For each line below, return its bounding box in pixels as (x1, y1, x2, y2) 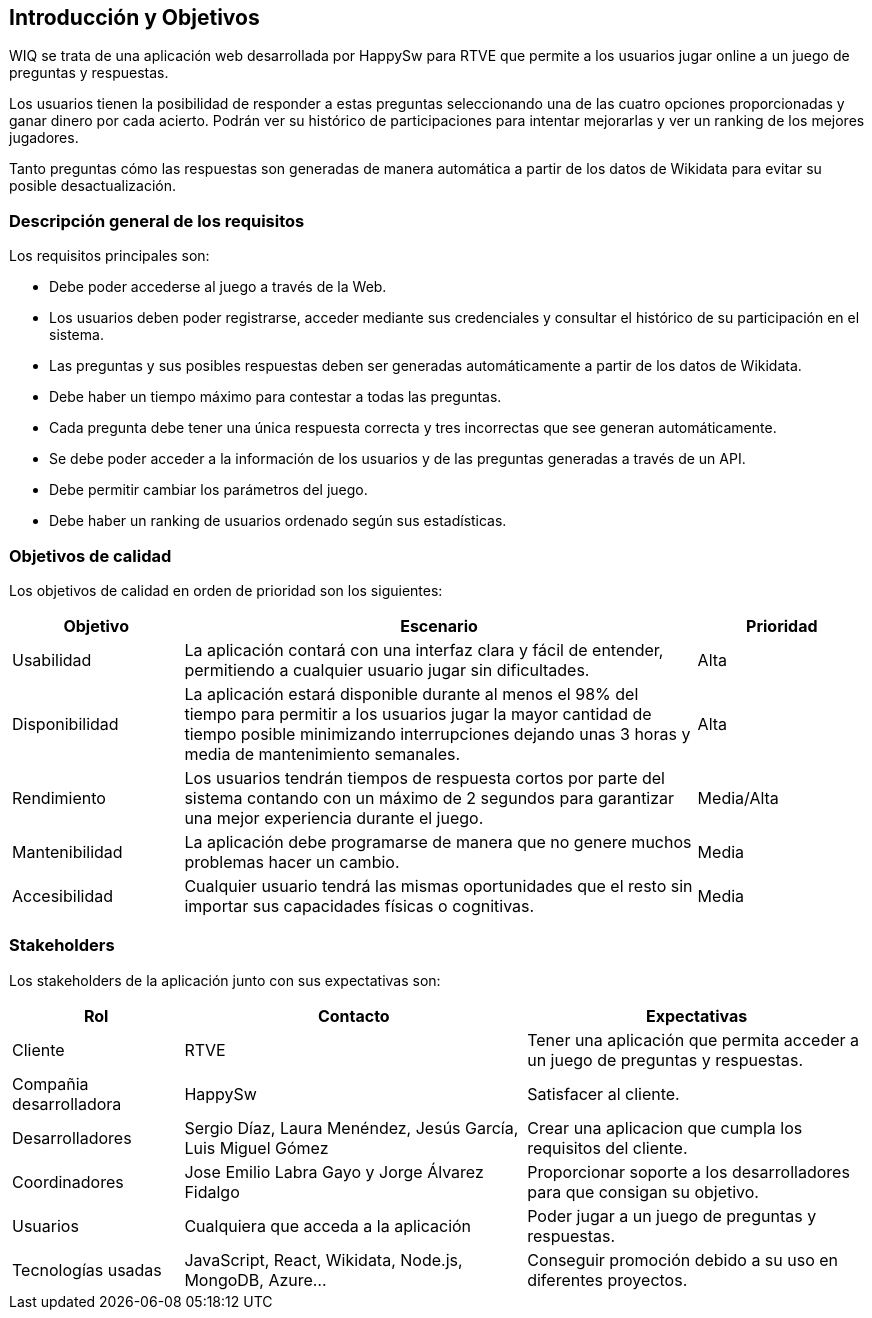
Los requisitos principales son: (9, 247, 210, 265)
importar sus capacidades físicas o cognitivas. (184, 895, 535, 916)
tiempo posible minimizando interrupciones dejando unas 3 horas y (184, 723, 691, 744)
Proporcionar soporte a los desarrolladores (527, 1161, 850, 1182)
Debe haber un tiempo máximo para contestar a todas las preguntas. (49, 388, 502, 406)
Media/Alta (697, 787, 779, 808)
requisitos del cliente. (527, 1137, 688, 1158)
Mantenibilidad (12, 841, 123, 862)
